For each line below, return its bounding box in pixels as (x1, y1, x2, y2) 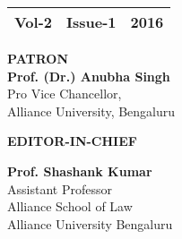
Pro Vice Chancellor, (7, 84, 122, 103)
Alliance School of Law (7, 197, 133, 216)
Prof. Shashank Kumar (7, 161, 152, 180)
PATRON (7, 49, 69, 67)
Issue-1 (66, 12, 117, 32)
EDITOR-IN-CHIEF (7, 132, 137, 150)
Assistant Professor (7, 179, 112, 198)
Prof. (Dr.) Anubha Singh (7, 66, 170, 85)
